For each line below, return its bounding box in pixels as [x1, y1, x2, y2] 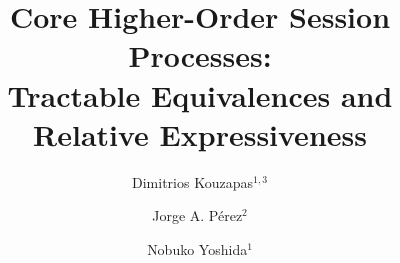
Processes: [128, 35, 272, 76]
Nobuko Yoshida [147, 238, 248, 259]
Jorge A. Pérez [152, 205, 243, 226]
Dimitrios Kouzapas [132, 171, 253, 192]
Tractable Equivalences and [7, 74, 393, 115]
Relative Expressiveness [33, 113, 367, 154]
